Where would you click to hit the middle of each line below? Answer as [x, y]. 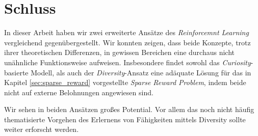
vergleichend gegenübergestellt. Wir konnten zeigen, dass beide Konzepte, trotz [127, 42]
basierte [16, 72]
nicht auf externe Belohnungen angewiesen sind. [79, 92]
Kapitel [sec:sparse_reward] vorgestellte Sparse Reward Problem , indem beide [125, 82]
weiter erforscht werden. [42, 129]
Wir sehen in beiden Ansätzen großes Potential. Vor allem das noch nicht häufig [129, 109]
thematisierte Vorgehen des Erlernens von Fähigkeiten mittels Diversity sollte [125, 119]
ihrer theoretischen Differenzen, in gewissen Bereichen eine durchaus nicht [120, 52]
